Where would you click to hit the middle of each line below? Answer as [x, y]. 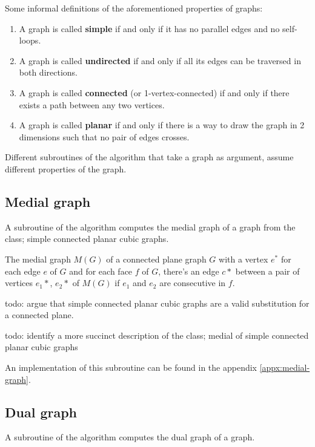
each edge [23, 271]
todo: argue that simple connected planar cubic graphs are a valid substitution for [157, 303]
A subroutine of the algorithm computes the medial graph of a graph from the [150, 227]
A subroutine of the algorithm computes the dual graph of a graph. [130, 437]
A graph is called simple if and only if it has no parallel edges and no [149, 28]
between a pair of [267, 271]
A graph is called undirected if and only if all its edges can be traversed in [160, 60]
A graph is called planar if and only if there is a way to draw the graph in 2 [162, 125]
